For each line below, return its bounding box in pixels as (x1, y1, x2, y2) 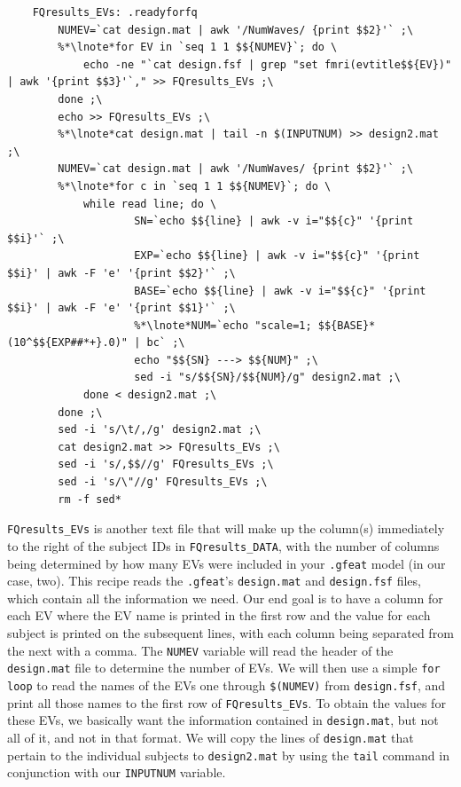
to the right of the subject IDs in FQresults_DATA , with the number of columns (7, 536, 440, 555)
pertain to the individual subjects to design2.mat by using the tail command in (7, 745, 449, 764)
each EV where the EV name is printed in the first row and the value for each (7, 606, 431, 625)
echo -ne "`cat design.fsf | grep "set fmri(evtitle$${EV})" (82, 58, 452, 71)
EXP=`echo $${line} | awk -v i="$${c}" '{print (134, 249, 420, 263)
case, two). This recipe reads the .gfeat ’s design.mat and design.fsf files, (7, 571, 421, 590)
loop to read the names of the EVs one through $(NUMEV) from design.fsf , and (7, 675, 445, 694)
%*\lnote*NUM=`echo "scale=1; (134, 319, 312, 332)
